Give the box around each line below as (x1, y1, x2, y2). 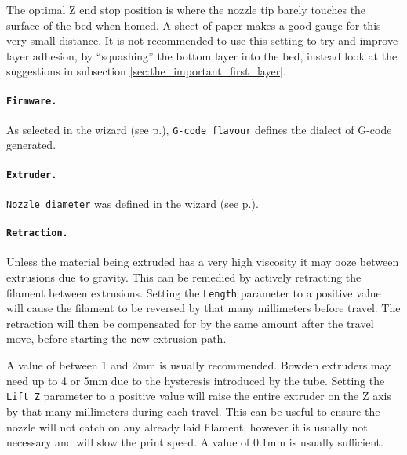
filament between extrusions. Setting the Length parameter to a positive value (6, 284, 381, 300)
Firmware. (6, 95, 57, 107)
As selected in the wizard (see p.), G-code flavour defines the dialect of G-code (6, 121, 392, 137)
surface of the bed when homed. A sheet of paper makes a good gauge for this (6, 16, 381, 33)
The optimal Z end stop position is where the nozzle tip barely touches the (6, 2, 366, 17)
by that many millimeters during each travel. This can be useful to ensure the (6, 402, 380, 419)
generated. (6, 136, 56, 153)
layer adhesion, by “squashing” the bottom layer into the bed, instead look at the (6, 47, 398, 64)
